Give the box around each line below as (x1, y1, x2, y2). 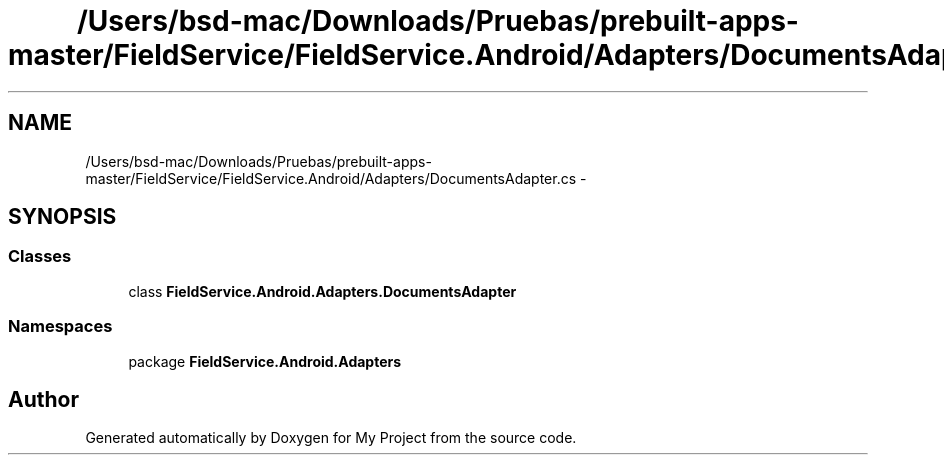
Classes (8, 246, 72, 267)
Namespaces (8, 316, 113, 337)
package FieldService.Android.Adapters (128, 352, 402, 370)
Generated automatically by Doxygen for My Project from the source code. (85, 429, 577, 447)
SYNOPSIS (8, 204, 117, 230)
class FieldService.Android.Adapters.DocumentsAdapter (128, 282, 517, 300)
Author (8, 386, 79, 412)
